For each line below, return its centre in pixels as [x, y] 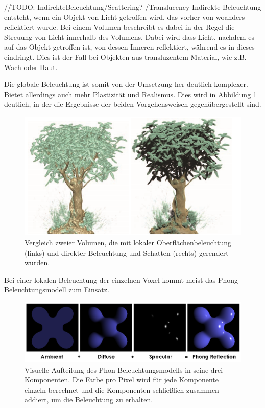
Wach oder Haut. [31, 67]
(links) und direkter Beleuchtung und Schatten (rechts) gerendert [127, 252]
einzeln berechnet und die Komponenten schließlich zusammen [122, 389]
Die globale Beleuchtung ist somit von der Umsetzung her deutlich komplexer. [126, 84]
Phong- [229, 279]
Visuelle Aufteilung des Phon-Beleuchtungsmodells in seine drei [124, 369]
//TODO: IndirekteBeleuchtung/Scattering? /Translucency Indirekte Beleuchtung [133, 7]
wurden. [37, 263]
